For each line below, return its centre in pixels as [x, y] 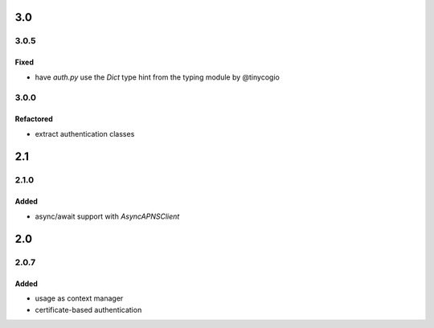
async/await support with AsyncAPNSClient [107, 216]
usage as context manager [79, 298]
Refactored [34, 119]
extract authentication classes [85, 133]
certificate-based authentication [88, 310]
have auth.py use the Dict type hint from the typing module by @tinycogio [158, 77]
